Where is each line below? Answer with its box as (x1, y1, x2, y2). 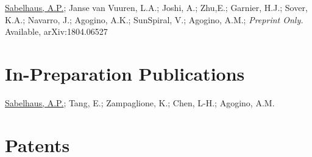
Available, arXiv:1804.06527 (5, 25, 108, 38)
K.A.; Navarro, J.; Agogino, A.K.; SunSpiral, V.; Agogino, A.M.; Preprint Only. (5, 13, 303, 26)
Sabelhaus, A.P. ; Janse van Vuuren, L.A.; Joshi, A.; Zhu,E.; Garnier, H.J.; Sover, (5, 1, 308, 13)
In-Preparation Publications (5, 60, 245, 86)
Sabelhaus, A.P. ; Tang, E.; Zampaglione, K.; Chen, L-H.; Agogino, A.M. (5, 96, 275, 109)
